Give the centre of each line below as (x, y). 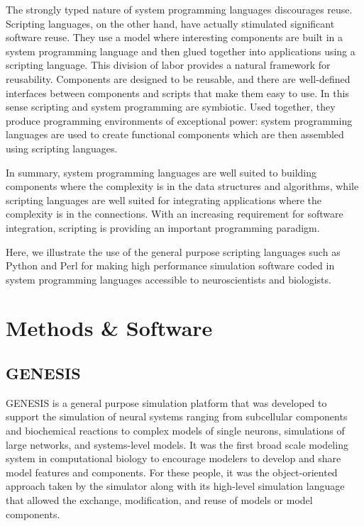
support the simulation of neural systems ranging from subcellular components (177, 416)
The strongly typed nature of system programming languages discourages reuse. (179, 9)
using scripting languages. (62, 148)
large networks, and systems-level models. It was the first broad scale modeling (177, 444)
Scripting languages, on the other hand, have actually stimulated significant (170, 23)
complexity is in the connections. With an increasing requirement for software (175, 214)
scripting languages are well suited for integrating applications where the (164, 200)
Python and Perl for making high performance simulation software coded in (170, 265)
